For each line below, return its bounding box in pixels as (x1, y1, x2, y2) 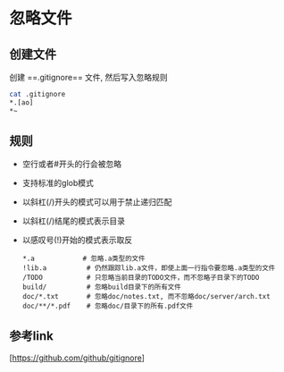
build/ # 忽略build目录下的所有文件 (21, 283, 181, 292)
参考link (9, 328, 54, 343)
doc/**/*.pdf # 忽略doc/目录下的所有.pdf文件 (21, 301, 194, 311)
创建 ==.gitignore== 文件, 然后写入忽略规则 (9, 72, 168, 82)
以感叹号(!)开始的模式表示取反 (21, 234, 133, 246)
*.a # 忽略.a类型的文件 (21, 254, 146, 264)
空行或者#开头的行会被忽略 (21, 158, 122, 170)
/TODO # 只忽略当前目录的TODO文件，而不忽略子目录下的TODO (21, 274, 260, 283)
